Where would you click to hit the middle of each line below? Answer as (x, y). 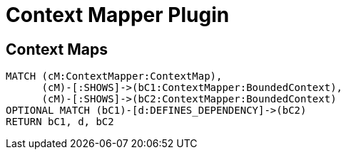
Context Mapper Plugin (118, 15)
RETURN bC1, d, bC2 (60, 122)
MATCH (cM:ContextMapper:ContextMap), (114, 76)
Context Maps (57, 49)
